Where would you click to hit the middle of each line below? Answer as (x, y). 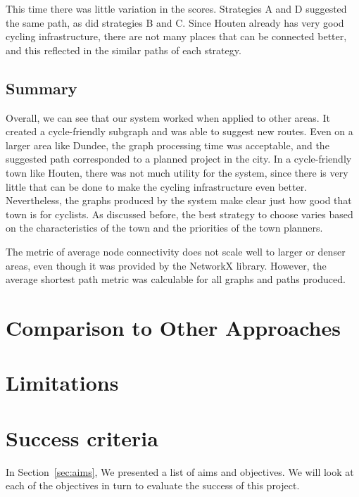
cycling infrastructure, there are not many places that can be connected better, (176, 36)
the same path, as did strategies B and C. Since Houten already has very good (175, 22)
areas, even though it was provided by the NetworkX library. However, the (166, 265)
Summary (42, 88)
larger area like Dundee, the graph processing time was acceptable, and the (168, 145)
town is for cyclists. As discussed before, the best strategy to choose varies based (179, 214)
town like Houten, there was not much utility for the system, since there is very (177, 172)
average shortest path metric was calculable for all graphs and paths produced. (176, 279)
